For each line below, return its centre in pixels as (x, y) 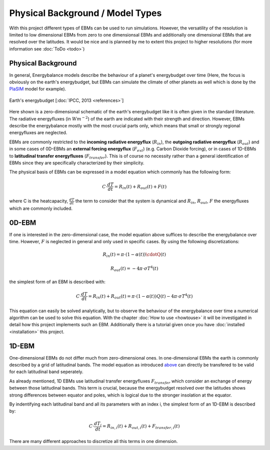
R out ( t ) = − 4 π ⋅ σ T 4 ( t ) (134, 268)
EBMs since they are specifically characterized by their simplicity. (77, 163)
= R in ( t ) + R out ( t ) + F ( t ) (140, 187)
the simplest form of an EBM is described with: (57, 282)
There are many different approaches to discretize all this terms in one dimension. (93, 442)
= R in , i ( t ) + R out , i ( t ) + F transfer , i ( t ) (141, 427)
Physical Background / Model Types (85, 13)
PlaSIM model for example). (38, 89)
